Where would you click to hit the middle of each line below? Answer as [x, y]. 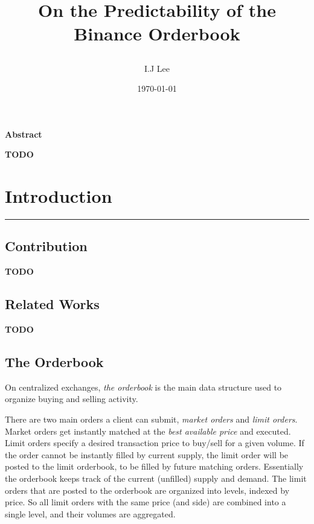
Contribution [46, 246]
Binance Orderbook [157, 34]
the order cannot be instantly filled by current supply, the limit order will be [147, 454]
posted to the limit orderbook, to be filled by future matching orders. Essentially [154, 466]
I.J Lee [157, 68]
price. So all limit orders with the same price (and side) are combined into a [146, 502]
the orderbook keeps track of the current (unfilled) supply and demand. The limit [156, 478]
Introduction [59, 196]
